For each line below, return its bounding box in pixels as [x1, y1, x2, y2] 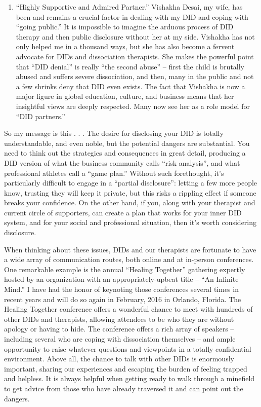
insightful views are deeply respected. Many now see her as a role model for [16, 100, 250, 111]
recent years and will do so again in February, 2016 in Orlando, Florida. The [4, 293, 241, 304]
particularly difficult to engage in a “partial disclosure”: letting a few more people [4, 177, 257, 188]
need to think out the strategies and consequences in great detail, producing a [4, 147, 246, 158]
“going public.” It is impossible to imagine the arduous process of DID [16, 21, 234, 32]
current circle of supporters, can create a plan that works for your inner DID [4, 207, 242, 217]
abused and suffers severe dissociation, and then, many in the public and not [16, 71, 254, 82]
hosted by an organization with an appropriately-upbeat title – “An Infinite [4, 274, 239, 284]
